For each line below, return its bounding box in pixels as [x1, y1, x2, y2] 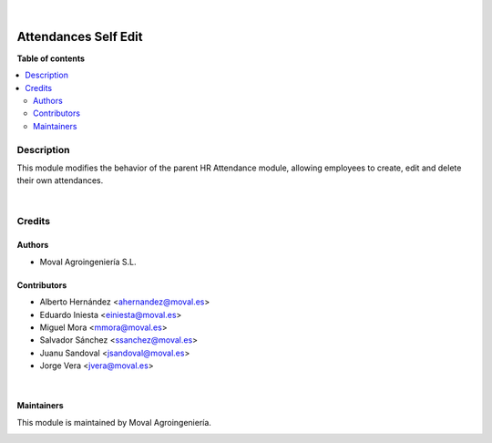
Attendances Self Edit [16, 28, 143, 45]
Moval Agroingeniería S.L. [39, 256, 137, 267]
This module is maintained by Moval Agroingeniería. [16, 417, 211, 428]
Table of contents [16, 53, 86, 64]
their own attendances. [16, 175, 104, 186]
